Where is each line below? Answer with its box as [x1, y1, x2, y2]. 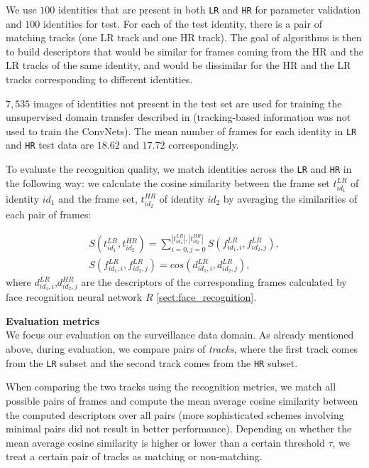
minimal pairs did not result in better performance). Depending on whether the [6, 421, 352, 436]
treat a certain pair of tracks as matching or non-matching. [6, 449, 263, 464]
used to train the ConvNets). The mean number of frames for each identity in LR [6, 123, 357, 138]
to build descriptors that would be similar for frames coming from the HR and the [6, 43, 363, 58]
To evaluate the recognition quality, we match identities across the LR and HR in [6, 161, 352, 176]
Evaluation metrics [6, 313, 99, 328]
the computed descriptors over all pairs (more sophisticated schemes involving [6, 407, 344, 422]
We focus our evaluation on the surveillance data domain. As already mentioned [6, 327, 354, 342]
